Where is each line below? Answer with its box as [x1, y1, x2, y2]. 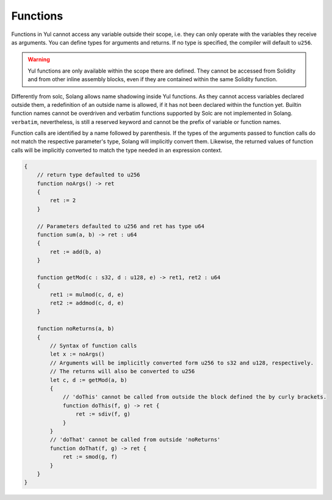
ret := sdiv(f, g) [75, 411, 131, 418]
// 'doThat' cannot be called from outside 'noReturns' [49, 437, 221, 443]
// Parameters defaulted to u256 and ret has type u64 [37, 223, 204, 230]
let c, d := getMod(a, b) [49, 376, 128, 383]
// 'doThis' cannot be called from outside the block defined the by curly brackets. [62, 394, 327, 400]
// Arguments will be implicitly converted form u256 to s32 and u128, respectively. [49, 359, 314, 366]
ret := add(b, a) [49, 248, 102, 255]
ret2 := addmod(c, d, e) [49, 300, 125, 306]
